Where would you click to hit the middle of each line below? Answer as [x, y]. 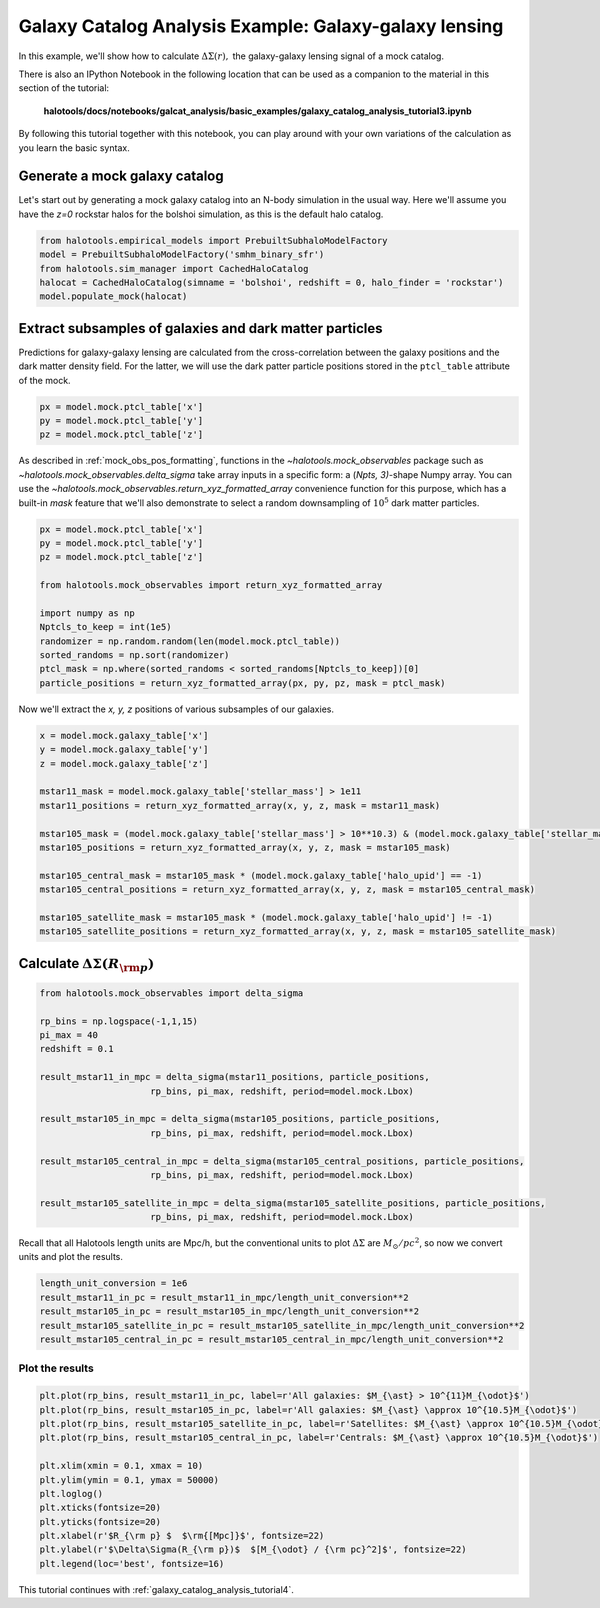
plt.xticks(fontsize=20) [100, 1508]
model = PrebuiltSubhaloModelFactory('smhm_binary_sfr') [182, 254]
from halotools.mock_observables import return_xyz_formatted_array [211, 585]
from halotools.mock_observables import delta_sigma [171, 993]
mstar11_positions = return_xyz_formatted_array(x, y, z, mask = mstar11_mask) [240, 805]
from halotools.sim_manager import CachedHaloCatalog [174, 268]
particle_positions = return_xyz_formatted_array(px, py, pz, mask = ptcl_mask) [242, 683]
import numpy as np [87, 613]
